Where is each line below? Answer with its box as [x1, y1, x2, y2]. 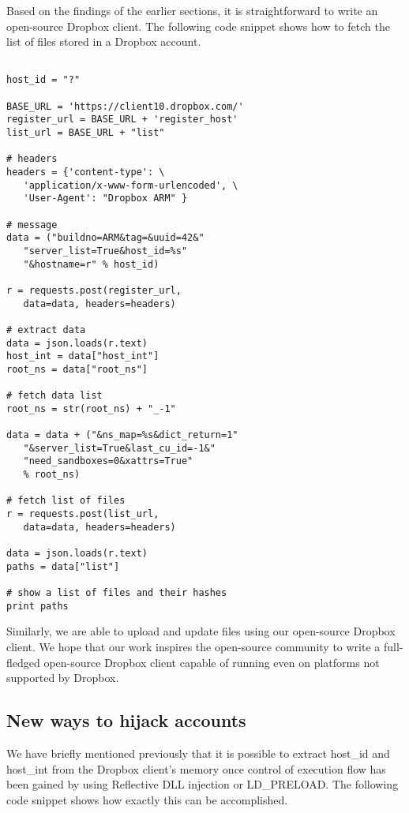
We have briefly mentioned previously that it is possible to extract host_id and [6, 744, 390, 761]
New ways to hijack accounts [6, 708, 246, 732]
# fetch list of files [6, 495, 126, 507]
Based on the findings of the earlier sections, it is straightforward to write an [6, 2, 378, 18]
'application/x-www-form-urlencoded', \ [23, 179, 238, 191]
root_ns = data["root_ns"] [6, 363, 148, 375]
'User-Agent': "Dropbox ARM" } [23, 193, 188, 204]
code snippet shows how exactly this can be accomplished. [6, 791, 288, 807]
